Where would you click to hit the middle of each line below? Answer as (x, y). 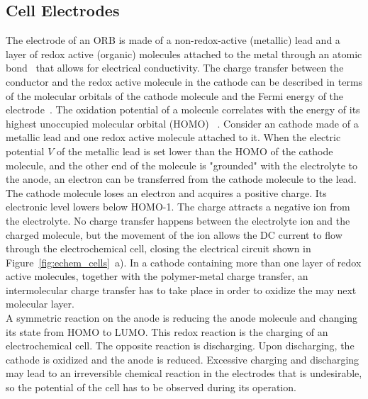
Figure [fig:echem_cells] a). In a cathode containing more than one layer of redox (184, 262)
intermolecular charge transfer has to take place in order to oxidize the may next (181, 290)
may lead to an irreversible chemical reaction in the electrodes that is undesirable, (184, 373)
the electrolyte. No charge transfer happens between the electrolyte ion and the (178, 220)
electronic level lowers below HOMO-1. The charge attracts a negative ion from (178, 207)
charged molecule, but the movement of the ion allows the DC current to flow (174, 234)
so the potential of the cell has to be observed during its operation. (151, 387)
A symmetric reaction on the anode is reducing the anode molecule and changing (182, 318)
